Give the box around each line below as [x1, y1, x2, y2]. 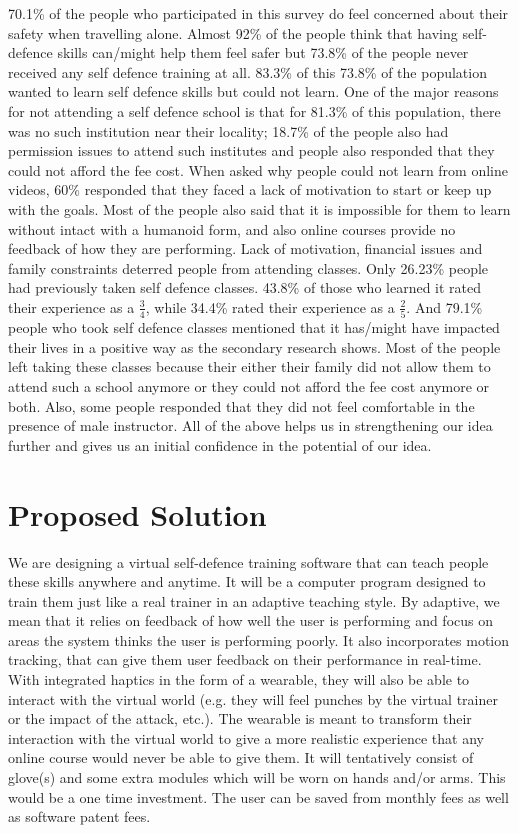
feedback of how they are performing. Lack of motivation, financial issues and [8, 238, 483, 259]
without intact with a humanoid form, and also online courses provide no [8, 218, 456, 239]
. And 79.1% [406, 296, 483, 317]
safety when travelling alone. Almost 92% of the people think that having [8, 22, 458, 43]
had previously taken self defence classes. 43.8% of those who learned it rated [8, 277, 482, 298]
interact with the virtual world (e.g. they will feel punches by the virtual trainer [8, 688, 498, 709]
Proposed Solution [8, 493, 267, 534]
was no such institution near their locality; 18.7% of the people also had [8, 120, 449, 141]
